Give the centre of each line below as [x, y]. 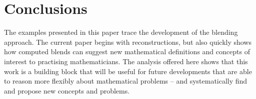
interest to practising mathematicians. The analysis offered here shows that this [126, 61]
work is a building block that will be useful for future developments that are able [128, 71]
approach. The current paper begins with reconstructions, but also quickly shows [128, 42]
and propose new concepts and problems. [67, 90]
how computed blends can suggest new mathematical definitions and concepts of [127, 51]
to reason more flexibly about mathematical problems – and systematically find [126, 81]
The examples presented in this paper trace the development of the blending [121, 32]
